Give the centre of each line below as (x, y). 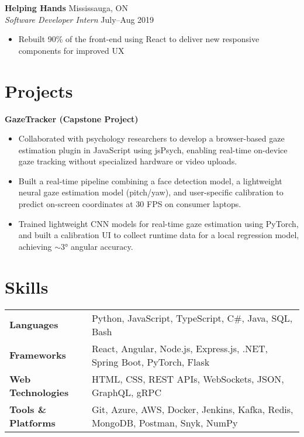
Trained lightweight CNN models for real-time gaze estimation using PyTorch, (158, 223)
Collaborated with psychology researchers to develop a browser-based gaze (151, 138)
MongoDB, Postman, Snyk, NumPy (165, 422)
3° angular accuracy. (97, 246)
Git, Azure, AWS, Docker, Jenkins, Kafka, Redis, (192, 409)
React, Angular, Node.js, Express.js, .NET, (180, 348)
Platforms (32, 422)
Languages (34, 325)
